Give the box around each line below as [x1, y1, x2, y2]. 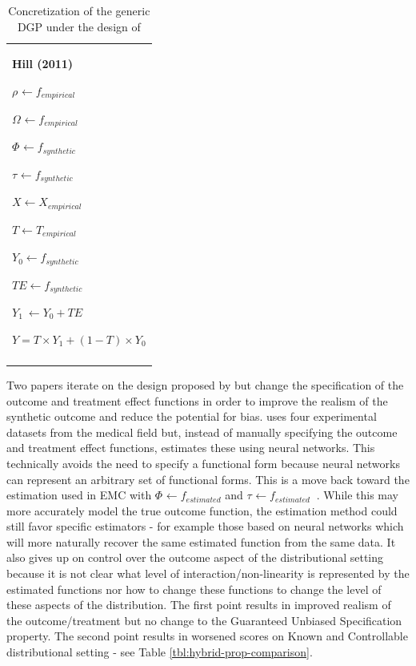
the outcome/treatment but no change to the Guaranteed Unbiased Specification [6, 612, 402, 628]
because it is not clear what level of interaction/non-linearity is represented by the [6, 565, 410, 582]
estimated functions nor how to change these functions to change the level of [6, 580, 382, 597]
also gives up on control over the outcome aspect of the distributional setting [6, 549, 384, 566]
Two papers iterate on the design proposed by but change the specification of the [6, 376, 404, 393]
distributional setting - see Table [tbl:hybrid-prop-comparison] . [6, 644, 313, 660]
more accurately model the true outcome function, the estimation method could [6, 502, 398, 519]
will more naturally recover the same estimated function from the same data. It [6, 533, 396, 550]
